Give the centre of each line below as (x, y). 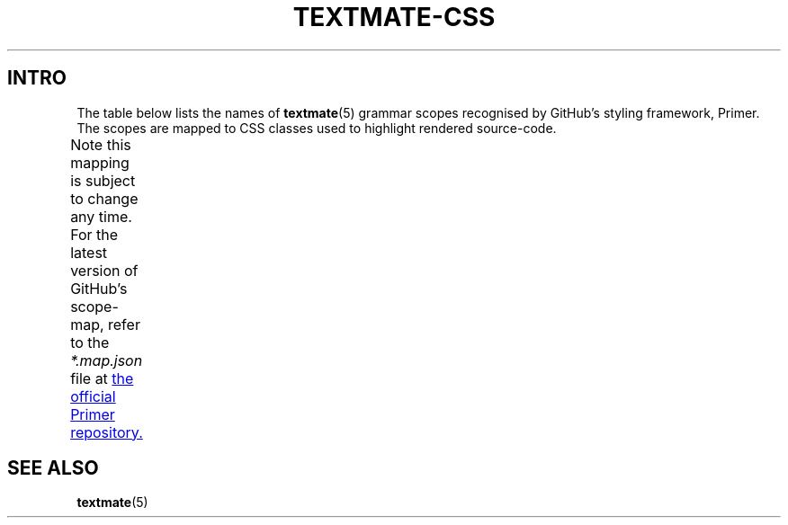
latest (89, 252)
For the (94, 234)
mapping (100, 162)
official (93, 396)
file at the (102, 378)
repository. (107, 432)
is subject (103, 180)
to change (104, 198)
